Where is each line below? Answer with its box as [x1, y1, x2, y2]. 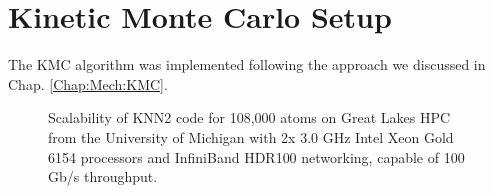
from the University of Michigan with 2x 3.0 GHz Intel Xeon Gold [48, 126, 454, 147]
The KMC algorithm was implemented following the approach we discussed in [8, 54, 486, 75]
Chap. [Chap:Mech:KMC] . [8, 73, 168, 94]
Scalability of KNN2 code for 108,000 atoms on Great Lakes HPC [48, 107, 451, 128]
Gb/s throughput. [48, 166, 158, 187]
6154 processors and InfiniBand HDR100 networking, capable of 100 [48, 146, 465, 167]
